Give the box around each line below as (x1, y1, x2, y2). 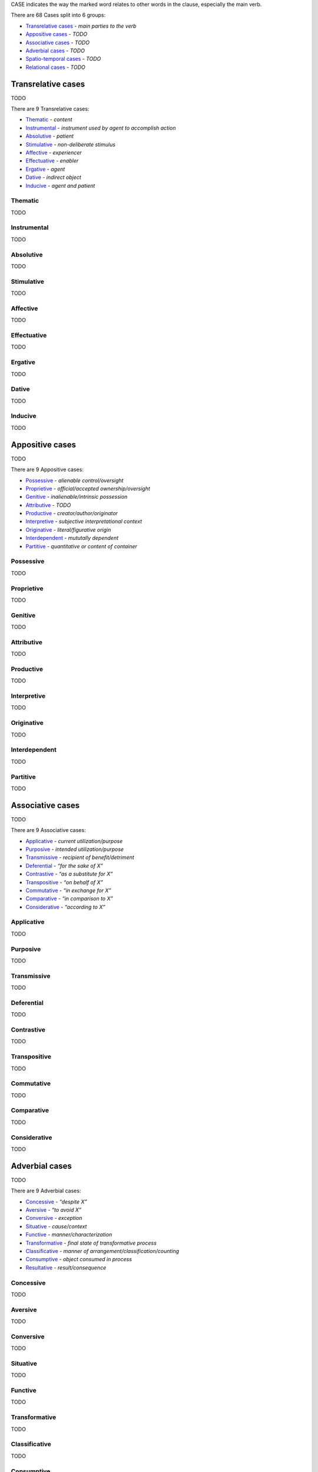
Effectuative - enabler (25, 157, 79, 164)
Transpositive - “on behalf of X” (25, 878, 103, 886)
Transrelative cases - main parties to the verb (25, 22, 137, 29)
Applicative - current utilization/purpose (25, 837, 123, 844)
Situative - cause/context (25, 1222, 87, 1230)
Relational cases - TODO (25, 64, 85, 71)
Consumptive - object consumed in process (25, 1256, 132, 1263)
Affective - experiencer (25, 149, 82, 156)
